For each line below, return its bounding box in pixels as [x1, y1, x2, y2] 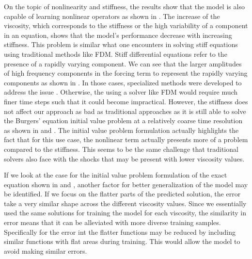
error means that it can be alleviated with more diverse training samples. [4, 217, 221, 227]
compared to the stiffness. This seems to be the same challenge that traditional [4, 144, 238, 154]
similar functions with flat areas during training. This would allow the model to [4, 236, 240, 246]
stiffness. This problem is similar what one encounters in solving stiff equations [4, 39, 238, 49]
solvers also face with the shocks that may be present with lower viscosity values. [4, 153, 245, 163]
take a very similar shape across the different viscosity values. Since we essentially [4, 198, 247, 208]
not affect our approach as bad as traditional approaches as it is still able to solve [4, 106, 246, 116]
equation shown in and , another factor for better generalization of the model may [4, 179, 248, 189]
